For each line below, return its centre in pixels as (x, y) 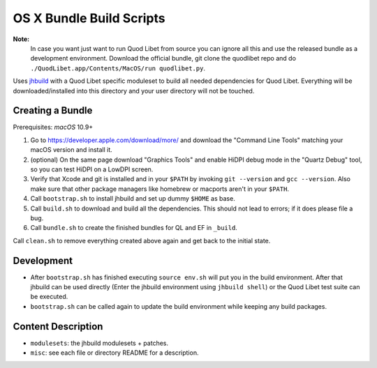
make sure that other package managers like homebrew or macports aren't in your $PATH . (160, 189)
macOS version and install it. (72, 150)
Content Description (58, 327)
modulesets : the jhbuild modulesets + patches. (99, 343)
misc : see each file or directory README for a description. (114, 353)
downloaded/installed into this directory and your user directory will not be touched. (134, 91)
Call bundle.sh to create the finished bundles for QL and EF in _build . (134, 228)
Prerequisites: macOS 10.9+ (53, 127)
